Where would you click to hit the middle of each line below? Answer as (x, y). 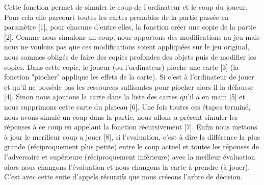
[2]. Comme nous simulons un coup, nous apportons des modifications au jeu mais (132, 36)
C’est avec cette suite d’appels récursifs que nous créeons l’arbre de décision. (123, 177)
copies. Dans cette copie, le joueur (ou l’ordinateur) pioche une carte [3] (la (122, 67)
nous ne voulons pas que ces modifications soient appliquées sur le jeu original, (127, 47)
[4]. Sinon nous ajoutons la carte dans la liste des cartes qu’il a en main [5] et (125, 97)
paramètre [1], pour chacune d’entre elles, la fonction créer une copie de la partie (130, 27)
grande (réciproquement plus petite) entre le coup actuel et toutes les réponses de (131, 147)
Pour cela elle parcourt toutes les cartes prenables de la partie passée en (116, 17)
